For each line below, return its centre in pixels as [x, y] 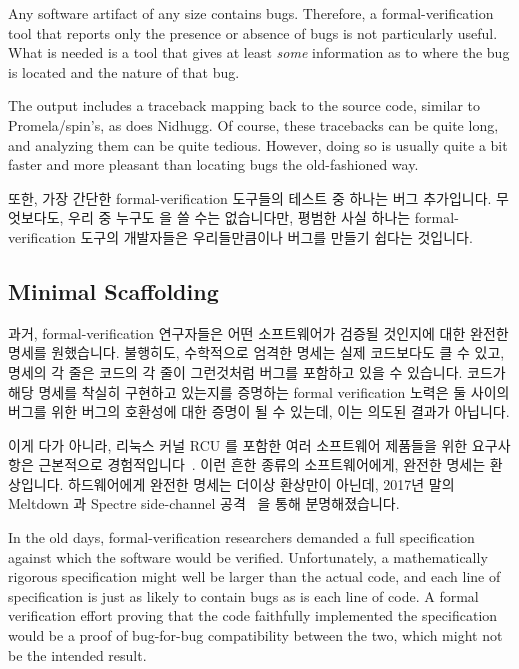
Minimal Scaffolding [113, 290]
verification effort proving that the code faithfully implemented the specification [253, 615]
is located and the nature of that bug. [124, 71]
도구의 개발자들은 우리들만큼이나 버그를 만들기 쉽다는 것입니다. [276, 236]
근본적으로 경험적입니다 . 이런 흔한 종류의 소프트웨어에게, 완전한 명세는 [262, 464]
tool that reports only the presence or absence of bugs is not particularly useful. [253, 32]
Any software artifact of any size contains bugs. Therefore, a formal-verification [251, 13]
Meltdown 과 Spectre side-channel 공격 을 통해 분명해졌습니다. [204, 503]
